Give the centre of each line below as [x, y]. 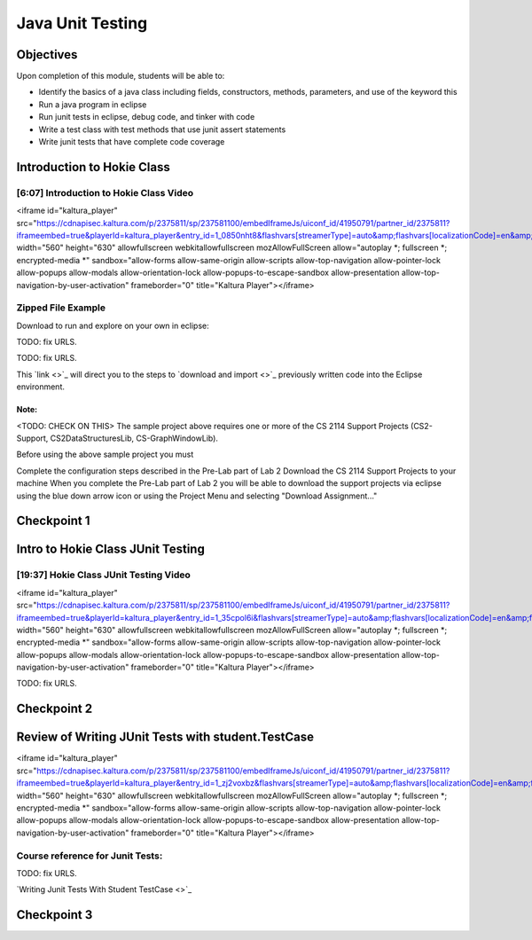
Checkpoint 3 [55, 915]
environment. [41, 387]
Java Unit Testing [82, 23]
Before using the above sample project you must [105, 454]
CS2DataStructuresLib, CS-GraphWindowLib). [134, 438]
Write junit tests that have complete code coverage [132, 142]
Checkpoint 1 [53, 521]
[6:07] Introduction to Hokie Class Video [105, 192]
